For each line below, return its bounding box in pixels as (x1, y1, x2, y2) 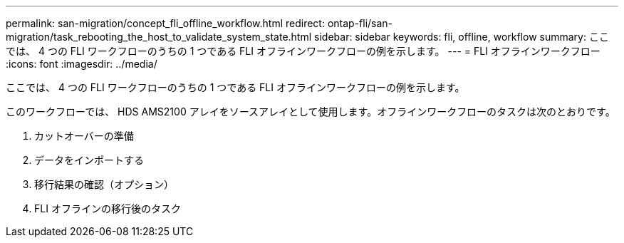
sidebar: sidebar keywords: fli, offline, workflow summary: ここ (314, 31, 609, 43)
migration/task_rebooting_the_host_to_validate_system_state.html (6, 31, 312, 43)
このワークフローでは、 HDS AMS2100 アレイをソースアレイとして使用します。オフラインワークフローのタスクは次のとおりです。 (6, 105, 615, 118)
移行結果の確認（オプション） (34, 178, 174, 190)
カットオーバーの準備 (34, 130, 134, 142)
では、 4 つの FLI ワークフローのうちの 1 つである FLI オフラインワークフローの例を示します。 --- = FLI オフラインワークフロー (6, 45, 600, 57)
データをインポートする (34, 154, 144, 166)
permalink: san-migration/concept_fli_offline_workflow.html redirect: (6, 17, 325, 29)
